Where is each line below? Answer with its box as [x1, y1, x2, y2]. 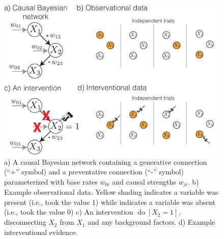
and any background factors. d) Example [88, 217, 215, 227]
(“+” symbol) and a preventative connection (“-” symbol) [4, 166, 184, 177]
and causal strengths [112, 176, 176, 187]
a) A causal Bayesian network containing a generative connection [4, 156, 207, 167]
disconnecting [4, 217, 46, 227]
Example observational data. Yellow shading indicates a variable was [4, 187, 218, 197]
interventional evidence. [4, 226, 78, 237]
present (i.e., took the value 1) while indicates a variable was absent [4, 196, 216, 207]
